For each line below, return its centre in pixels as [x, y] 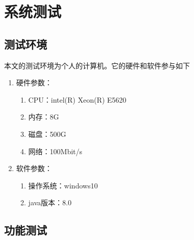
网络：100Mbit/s [55, 151]
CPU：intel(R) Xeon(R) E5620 [77, 99]
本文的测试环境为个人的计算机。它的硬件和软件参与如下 [97, 65]
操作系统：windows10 [63, 185]
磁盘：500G [47, 134]
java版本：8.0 [50, 202]
